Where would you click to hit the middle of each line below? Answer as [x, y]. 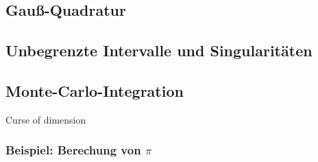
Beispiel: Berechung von [73, 150]
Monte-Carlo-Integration [95, 90]
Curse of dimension [46, 119]
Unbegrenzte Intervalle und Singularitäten [159, 50]
